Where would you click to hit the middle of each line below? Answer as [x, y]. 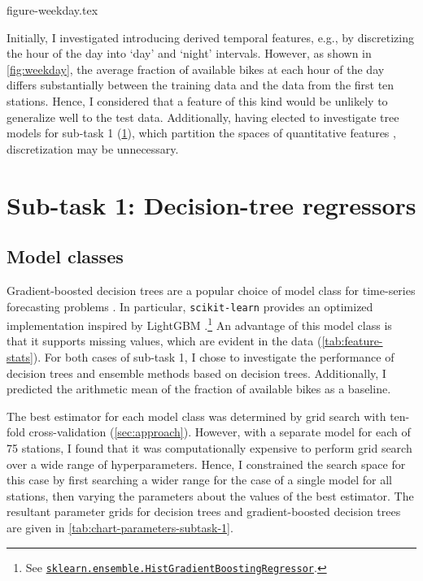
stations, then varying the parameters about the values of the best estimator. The [210, 495]
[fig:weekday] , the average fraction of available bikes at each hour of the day [196, 69]
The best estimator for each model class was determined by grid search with [196, 416]
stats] [20, 357]
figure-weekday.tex [52, 10]
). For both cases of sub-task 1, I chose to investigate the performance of [214, 357]
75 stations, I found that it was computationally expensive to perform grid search [209, 447]
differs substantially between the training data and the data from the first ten [201, 85]
